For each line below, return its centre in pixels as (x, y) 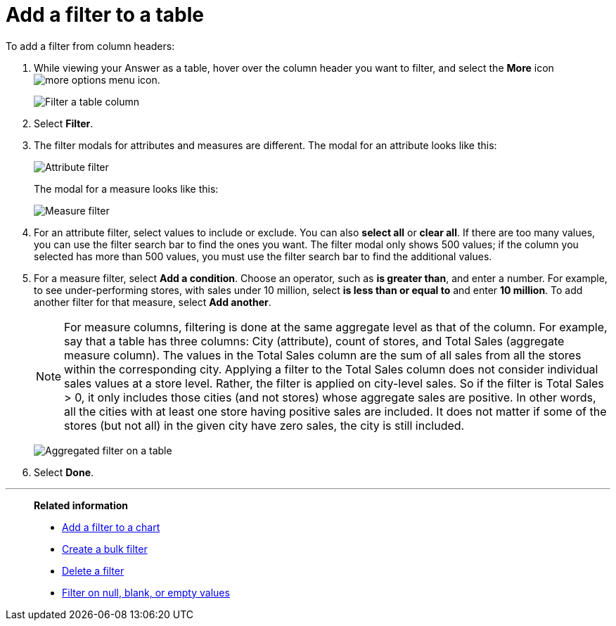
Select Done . (64, 472)
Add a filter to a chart (111, 527)
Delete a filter (93, 570)
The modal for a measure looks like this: (126, 189)
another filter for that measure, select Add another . (153, 302)
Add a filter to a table (105, 15)
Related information (81, 505)
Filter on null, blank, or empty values (146, 592)
